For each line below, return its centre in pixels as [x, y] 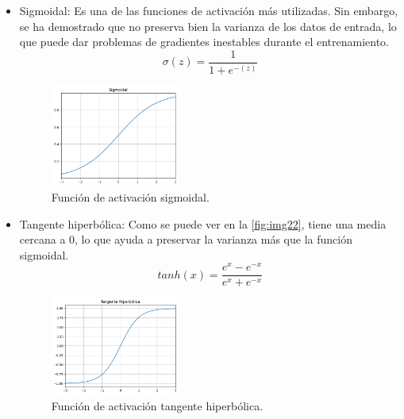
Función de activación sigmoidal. [130, 196]
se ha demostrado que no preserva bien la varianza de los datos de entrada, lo [208, 26]
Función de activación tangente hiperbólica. [157, 406]
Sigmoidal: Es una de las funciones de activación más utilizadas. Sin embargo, [209, 10]
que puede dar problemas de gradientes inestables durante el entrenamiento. [204, 42]
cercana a [42, 239]
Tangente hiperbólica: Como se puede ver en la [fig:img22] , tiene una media [203, 223]
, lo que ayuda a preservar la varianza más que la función [214, 239]
